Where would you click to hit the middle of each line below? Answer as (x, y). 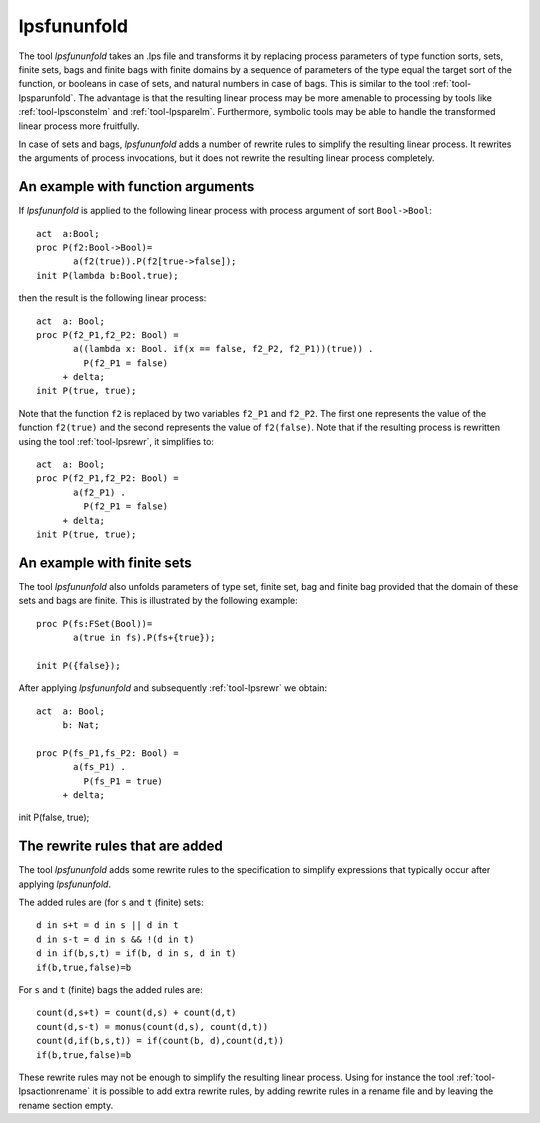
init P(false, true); (54, 817)
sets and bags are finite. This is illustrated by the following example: (158, 601)
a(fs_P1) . (100, 767)
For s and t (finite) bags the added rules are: (111, 990)
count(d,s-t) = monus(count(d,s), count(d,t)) (152, 1026)
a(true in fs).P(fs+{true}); (144, 638)
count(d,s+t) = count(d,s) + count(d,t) (136, 1013)
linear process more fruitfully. (79, 126)
